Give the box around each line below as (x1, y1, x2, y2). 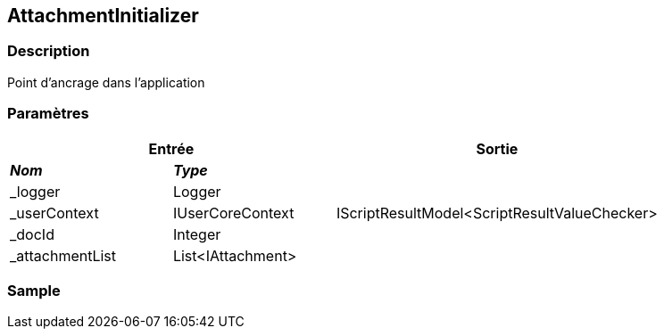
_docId (10, 225, 54, 243)
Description (7, 42, 90, 61)
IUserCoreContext (172, 203, 295, 222)
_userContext (10, 203, 99, 222)
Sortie (476, 139, 519, 158)
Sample (7, 281, 61, 299)
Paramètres (7, 104, 89, 123)
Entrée (148, 139, 195, 158)
